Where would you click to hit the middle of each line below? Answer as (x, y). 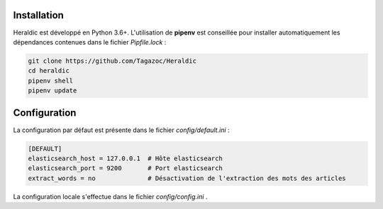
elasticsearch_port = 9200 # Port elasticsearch (125, 168)
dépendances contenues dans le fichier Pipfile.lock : (90, 42)
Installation (38, 15)
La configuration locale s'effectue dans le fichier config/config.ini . (110, 196)
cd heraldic (49, 71)
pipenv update (52, 91)
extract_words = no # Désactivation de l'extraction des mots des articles (187, 178)
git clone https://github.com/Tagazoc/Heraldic (112, 61)
